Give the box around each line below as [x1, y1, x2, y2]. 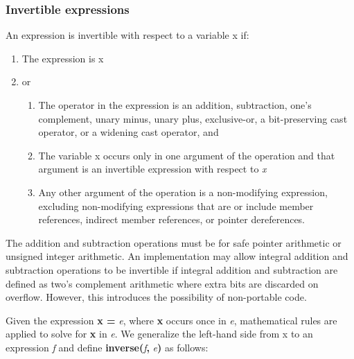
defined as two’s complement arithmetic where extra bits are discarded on [6, 276, 319, 290]
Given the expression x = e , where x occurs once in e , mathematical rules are [6, 313, 337, 327]
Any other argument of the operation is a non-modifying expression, [38, 184, 328, 199]
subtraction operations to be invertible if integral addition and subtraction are [6, 262, 338, 277]
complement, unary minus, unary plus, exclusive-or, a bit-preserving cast [38, 111, 348, 125]
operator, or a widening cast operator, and [38, 125, 219, 139]
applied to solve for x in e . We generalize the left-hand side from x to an [6, 326, 313, 341]
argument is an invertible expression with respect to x [38, 161, 267, 176]
